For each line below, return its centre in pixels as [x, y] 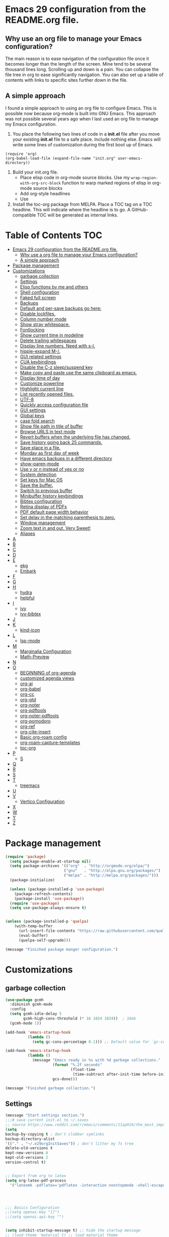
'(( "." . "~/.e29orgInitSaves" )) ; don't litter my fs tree [70, 1144]
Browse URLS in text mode [48, 431]
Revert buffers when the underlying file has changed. [75, 437]
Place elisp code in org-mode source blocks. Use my [75, 177]
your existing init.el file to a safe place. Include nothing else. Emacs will [87, 139]
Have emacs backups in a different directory [66, 458]
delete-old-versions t [29, 1148]
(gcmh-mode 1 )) [26, 1023]
